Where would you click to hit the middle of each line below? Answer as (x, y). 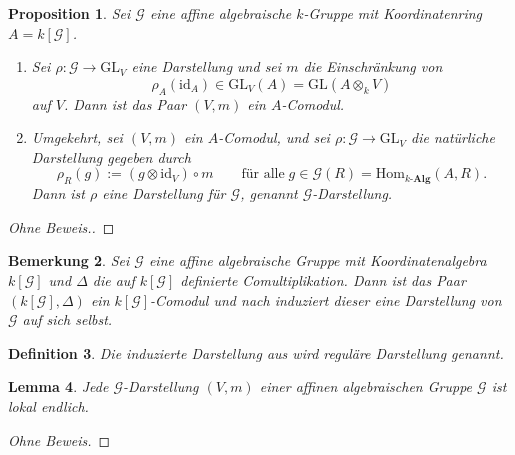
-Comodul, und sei (274, 137)
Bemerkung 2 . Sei (69, 260)
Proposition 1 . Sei (69, 13)
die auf (113, 279)
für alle (263, 174)
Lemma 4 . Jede (58, 386)
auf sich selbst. (67, 319)
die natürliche (452, 137)
